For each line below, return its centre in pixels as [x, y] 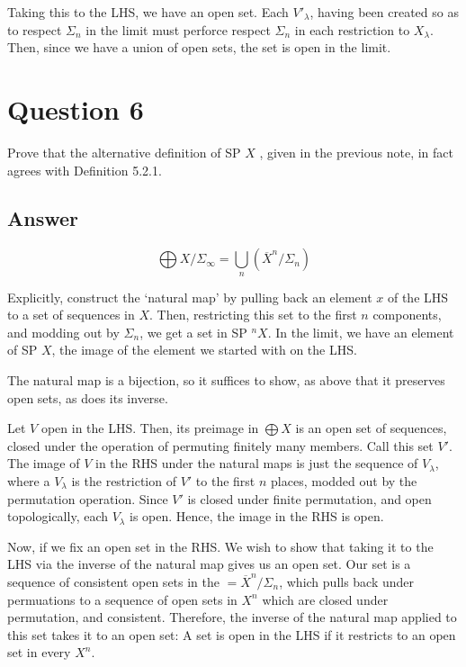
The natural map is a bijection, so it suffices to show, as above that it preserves [226, 380]
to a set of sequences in [71, 315]
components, [407, 315]
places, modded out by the [344, 481]
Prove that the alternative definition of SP [124, 152]
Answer [43, 218]
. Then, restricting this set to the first [253, 315]
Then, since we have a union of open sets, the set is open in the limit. [199, 47]
